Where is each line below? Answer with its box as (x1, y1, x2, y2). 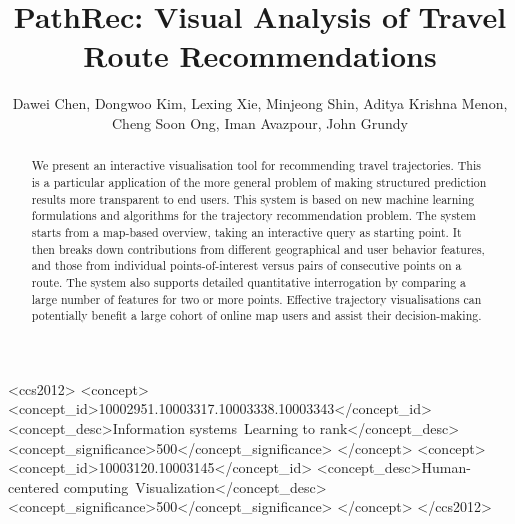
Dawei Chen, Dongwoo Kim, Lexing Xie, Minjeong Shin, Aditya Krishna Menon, (12, 93, 508, 114)
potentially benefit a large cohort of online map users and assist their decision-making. (31, 307, 482, 324)
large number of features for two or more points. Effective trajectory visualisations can (31, 290, 482, 307)
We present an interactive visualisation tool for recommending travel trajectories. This (31, 157, 481, 174)
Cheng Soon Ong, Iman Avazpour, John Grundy (112, 112, 408, 133)
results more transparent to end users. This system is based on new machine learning (31, 190, 475, 207)
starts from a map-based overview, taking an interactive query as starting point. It (31, 223, 462, 240)
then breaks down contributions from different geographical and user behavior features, (31, 240, 485, 257)
